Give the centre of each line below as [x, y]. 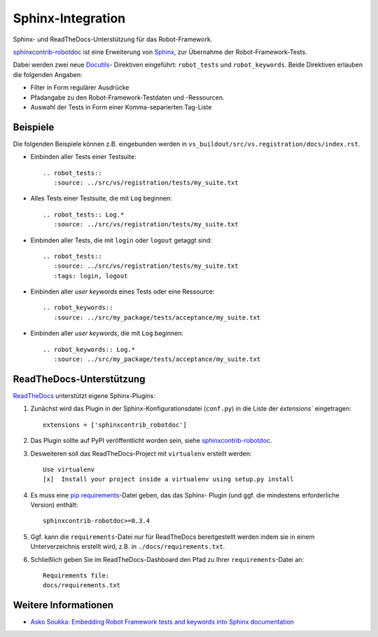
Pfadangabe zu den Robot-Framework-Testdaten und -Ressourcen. [127, 97]
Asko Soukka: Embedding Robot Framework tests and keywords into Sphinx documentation [162, 622]
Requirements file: [76, 576]
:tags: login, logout [91, 276]
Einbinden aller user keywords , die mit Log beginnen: [107, 334]
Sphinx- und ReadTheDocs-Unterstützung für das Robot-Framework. [113, 39]
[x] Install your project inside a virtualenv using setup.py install [168, 479]
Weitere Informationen [63, 605]
